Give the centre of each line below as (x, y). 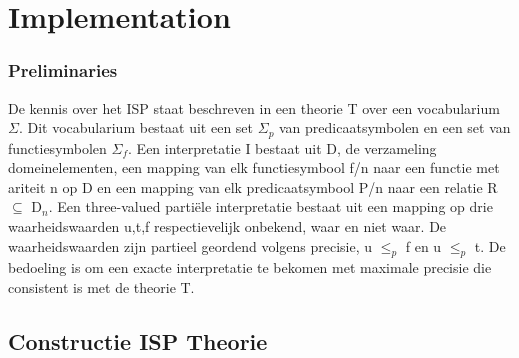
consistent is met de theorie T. (101, 287)
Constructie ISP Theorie (138, 340)
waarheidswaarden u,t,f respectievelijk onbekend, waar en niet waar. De (227, 226)
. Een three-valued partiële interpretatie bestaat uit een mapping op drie (270, 206)
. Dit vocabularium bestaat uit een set (136, 127)
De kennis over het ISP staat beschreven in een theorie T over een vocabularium (254, 107)
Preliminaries (63, 70)
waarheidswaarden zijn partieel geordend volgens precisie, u (190, 245)
